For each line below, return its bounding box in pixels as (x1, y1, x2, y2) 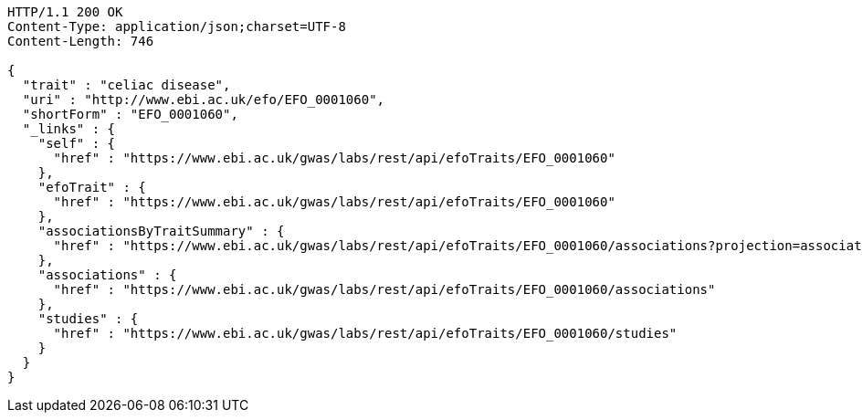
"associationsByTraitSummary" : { (37, 224, 285, 238)
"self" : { (37, 136, 116, 151)
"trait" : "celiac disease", (22, 78, 231, 92)
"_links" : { (22, 121, 116, 136)
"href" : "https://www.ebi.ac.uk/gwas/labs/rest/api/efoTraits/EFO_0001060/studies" (53, 326, 678, 341)
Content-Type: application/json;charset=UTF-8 (7, 19, 346, 34)
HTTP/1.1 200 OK (7, 5, 123, 19)
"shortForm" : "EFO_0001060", (22, 107, 238, 121)
